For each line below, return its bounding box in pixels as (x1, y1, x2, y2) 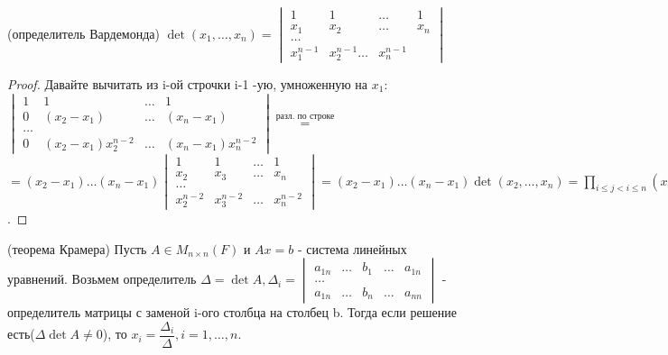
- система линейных (297, 239, 407, 258)
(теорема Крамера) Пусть (7, 239, 147, 258)
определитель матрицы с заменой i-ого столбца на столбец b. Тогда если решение (7, 303, 457, 322)
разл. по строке (275, 112, 335, 122)
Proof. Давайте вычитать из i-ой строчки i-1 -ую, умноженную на (7, 74, 368, 93)
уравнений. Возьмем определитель (7, 269, 197, 288)
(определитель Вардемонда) (7, 23, 160, 42)
